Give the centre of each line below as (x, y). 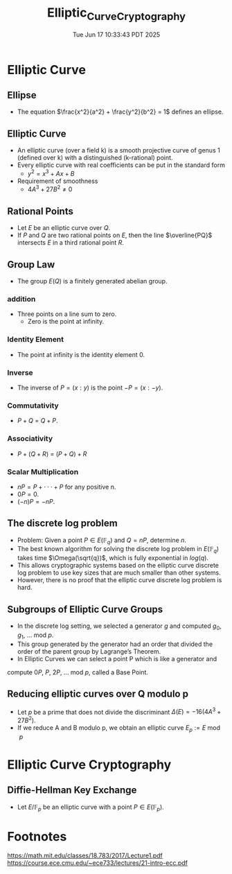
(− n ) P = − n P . (36, 501)
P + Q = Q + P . (37, 421)
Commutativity (33, 405)
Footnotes (37, 836)
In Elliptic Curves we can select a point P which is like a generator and (117, 658)
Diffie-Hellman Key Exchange (72, 790)
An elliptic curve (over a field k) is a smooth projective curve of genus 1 (118, 150)
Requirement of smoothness (57, 181)
